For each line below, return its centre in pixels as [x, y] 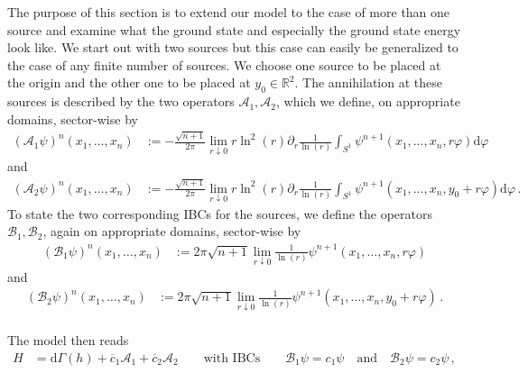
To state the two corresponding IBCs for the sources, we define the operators [220, 213]
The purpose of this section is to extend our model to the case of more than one [229, 12]
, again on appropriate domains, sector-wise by [172, 231]
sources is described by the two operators [121, 101]
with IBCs [232, 358]
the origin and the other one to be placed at [129, 82]
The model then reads [68, 340]
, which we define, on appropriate [368, 101]
